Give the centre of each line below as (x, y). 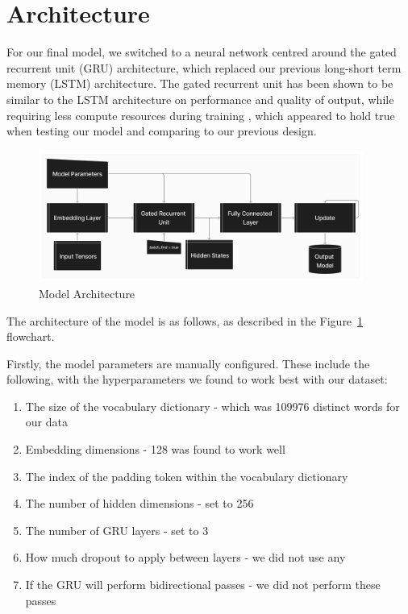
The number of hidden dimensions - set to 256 (139, 503)
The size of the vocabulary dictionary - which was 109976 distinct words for (212, 406)
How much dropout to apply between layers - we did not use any (185, 557)
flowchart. (31, 336)
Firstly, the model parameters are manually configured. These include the (188, 363)
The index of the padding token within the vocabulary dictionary (187, 476)
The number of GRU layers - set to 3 (117, 530)
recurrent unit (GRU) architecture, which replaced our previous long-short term (204, 67)
